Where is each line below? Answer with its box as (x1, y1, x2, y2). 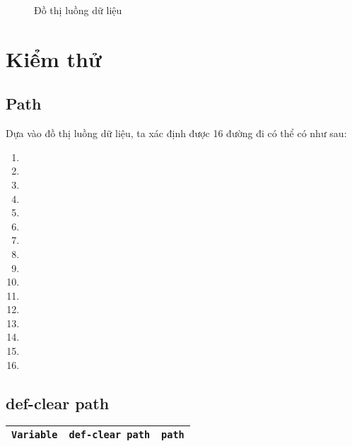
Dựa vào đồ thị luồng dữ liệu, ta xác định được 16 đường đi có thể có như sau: (6, 126, 347, 141)
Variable (11, 429, 58, 441)
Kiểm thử (6, 44, 102, 73)
